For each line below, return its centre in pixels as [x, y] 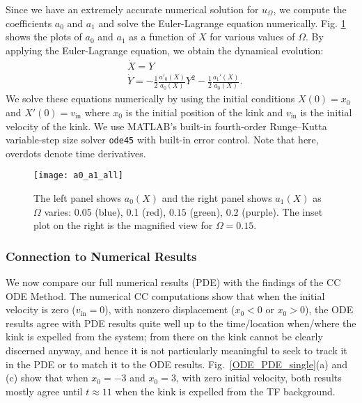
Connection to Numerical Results [101, 256]
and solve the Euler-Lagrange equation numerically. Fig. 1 [222, 23]
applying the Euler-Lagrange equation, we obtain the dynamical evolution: [165, 50]
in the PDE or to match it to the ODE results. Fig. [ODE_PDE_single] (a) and [176, 364]
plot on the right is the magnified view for [123, 225]
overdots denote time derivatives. [76, 153]
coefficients [29, 23]
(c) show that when [47, 378]
